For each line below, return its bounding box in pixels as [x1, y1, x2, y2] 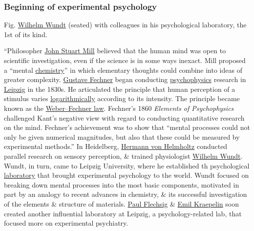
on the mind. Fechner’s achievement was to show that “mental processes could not [4, 122, 250, 132]
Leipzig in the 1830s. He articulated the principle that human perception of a [4, 84, 235, 94]
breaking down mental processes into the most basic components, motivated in [4, 179, 239, 189]
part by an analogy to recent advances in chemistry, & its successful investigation [4, 189, 247, 199]
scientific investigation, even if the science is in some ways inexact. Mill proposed [4, 55, 246, 65]
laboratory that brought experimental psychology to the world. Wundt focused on [4, 170, 249, 180]
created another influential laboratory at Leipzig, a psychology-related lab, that [4, 208, 242, 218]
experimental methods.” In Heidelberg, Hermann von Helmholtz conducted [4, 141, 228, 151]
